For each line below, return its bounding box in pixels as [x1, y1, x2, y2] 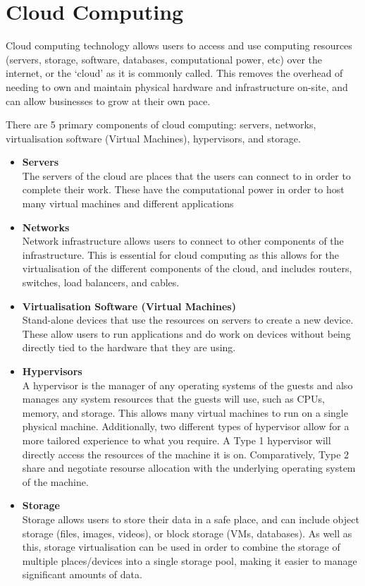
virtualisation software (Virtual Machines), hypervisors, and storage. [6, 130, 301, 145]
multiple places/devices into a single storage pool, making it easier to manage [22, 553, 357, 568]
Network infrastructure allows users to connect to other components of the [22, 233, 344, 248]
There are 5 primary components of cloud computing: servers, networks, [6, 117, 316, 132]
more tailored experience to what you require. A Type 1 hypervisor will [22, 432, 331, 447]
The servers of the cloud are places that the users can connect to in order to [22, 168, 351, 183]
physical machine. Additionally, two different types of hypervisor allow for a [22, 419, 349, 434]
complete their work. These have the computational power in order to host [22, 182, 345, 197]
